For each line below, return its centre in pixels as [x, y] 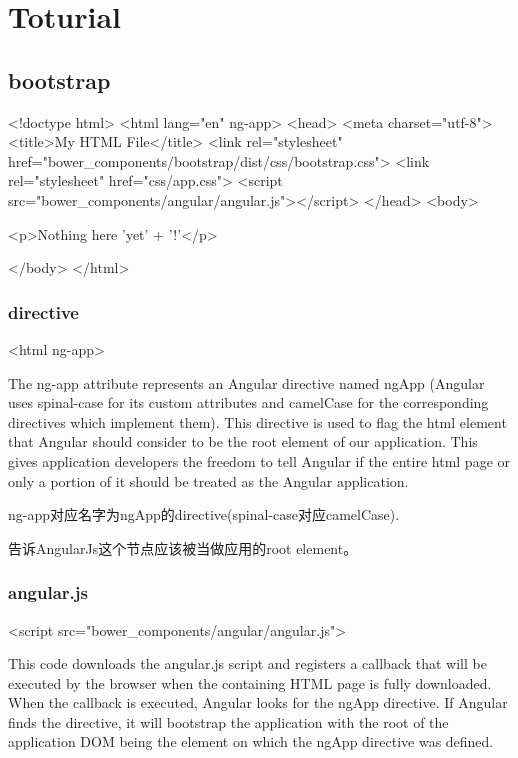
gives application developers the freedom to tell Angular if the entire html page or [259, 460]
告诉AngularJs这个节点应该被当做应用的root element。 [183, 547]
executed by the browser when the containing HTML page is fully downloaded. [250, 682]
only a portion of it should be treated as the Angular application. [208, 480]
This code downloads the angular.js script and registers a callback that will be [247, 663]
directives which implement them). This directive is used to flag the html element [257, 421]
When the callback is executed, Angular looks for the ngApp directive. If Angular [258, 702]
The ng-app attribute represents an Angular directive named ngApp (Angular [246, 382]
